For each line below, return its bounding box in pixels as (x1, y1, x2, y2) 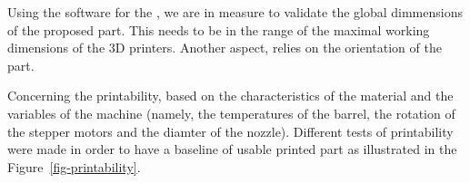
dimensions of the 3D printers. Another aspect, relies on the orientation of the (7, 38, 442, 57)
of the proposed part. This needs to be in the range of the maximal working (7, 20, 430, 39)
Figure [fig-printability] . (7, 157, 141, 176)
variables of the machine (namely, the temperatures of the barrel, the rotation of (7, 103, 455, 122)
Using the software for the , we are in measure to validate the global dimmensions (7, 3, 463, 21)
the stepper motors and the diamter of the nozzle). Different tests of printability (7, 121, 454, 140)
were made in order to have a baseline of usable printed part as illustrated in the (7, 140, 457, 159)
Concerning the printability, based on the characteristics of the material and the (7, 86, 454, 105)
